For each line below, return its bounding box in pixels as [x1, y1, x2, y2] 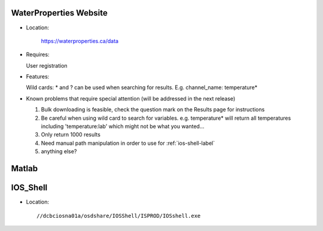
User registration [26, 62, 68, 69]
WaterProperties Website [11, 8, 108, 18]
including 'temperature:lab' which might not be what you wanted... [41, 123, 205, 130]
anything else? [41, 148, 77, 155]
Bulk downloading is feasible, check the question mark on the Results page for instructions [41, 106, 265, 113]
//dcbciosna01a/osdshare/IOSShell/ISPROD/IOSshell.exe [36, 212, 201, 219]
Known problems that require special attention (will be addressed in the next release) [26, 95, 236, 102]
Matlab [11, 163, 38, 174]
